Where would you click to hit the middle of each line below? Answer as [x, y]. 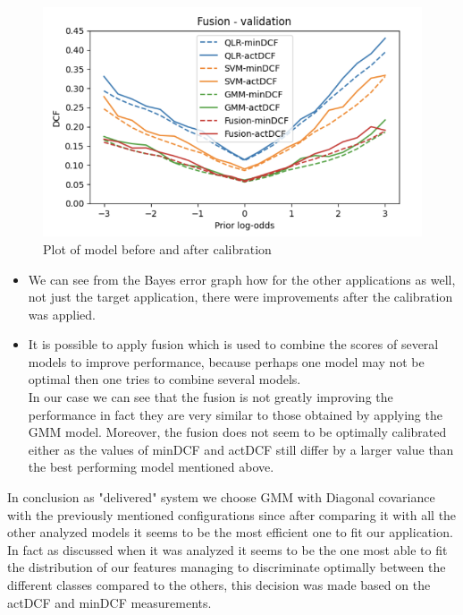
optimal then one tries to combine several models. [164, 379]
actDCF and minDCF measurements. [109, 602]
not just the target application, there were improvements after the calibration [240, 297]
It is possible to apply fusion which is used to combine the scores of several [233, 344]
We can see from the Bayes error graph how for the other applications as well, [242, 279]
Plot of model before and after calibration [157, 248]
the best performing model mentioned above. [151, 467]
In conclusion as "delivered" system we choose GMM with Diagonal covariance [221, 497]
